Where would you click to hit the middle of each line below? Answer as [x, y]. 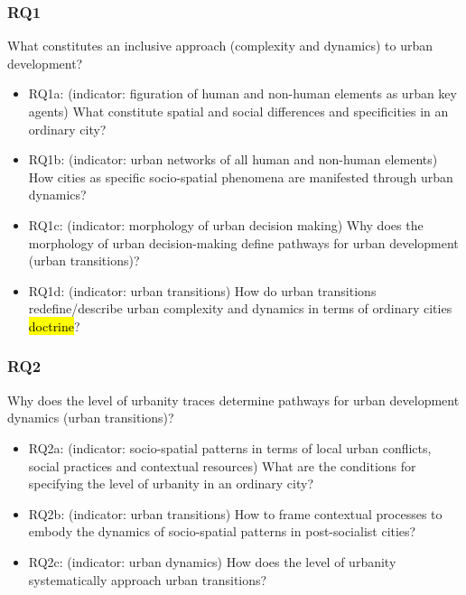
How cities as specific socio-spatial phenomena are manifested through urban [241, 177]
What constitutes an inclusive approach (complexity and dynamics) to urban [220, 46]
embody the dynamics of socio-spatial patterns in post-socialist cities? [222, 531]
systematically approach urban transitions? [148, 579]
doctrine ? [54, 325]
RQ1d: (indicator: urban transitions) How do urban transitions [202, 290]
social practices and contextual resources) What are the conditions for [222, 465]
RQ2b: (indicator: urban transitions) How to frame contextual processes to [235, 513]
